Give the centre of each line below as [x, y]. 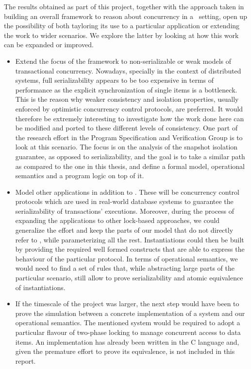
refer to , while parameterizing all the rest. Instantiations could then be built [130, 239]
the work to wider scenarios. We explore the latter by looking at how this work [121, 35]
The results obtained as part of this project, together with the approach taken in [124, 6]
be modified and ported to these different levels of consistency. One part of [126, 128]
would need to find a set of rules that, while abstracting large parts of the [125, 268]
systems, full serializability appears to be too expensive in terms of [114, 80]
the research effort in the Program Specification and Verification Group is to [129, 137]
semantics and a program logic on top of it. [80, 175]
